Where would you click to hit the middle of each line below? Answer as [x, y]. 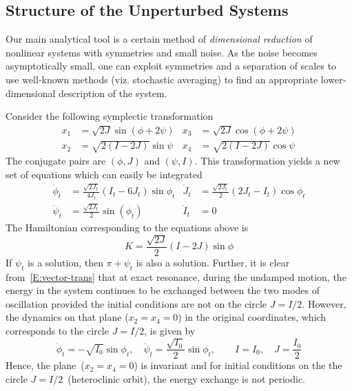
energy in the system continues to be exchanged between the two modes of [163, 290]
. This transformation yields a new [267, 161]
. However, [324, 303]
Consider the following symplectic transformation [110, 116]
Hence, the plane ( [45, 365]
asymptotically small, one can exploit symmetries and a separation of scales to [171, 66]
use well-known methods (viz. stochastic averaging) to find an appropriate [162, 79]
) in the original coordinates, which [252, 317]
